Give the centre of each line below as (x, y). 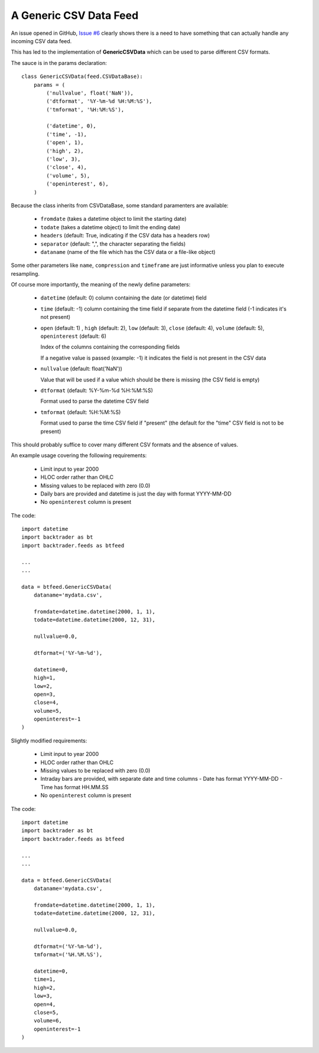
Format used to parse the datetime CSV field (95, 401)
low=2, (43, 686)
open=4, (45, 1004)
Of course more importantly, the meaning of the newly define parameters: (101, 285)
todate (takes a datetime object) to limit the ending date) (110, 227)
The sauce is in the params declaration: (59, 63)
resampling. (25, 273)
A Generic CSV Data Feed (75, 15)
